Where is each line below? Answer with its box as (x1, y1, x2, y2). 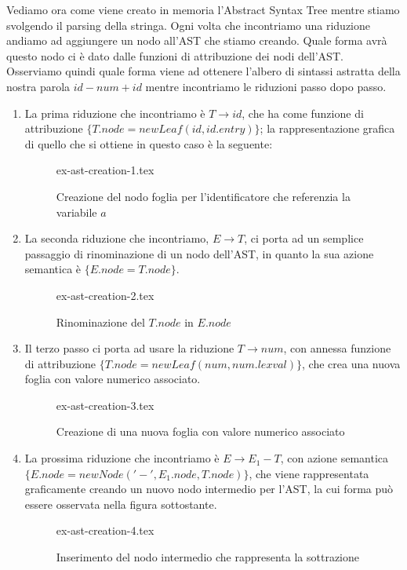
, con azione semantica (280, 450, 388, 466)
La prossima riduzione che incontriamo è (24, 450, 220, 466)
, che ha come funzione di (242, 104, 364, 121)
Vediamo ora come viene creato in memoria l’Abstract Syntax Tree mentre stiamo (6, 2, 400, 17)
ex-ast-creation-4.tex (56, 522, 154, 539)
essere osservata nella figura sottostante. (24, 495, 217, 512)
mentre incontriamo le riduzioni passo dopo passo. (145, 78, 387, 94)
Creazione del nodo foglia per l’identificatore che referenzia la (56, 188, 351, 204)
